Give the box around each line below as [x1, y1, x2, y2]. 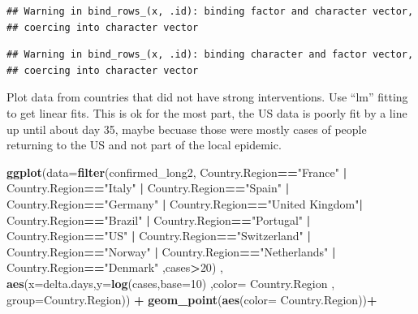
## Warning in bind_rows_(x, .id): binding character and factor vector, [6, 49, 414, 61]
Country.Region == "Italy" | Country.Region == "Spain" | [6, 179, 290, 196]
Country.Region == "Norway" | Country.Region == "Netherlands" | [6, 243, 336, 260]
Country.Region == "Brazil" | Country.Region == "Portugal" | [6, 211, 311, 228]
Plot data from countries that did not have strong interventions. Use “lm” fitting [6, 88, 408, 105]
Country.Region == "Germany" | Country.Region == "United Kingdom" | [6, 195, 363, 212]
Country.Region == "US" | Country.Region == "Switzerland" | [6, 227, 311, 244]
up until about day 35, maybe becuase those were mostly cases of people [6, 120, 367, 137]
